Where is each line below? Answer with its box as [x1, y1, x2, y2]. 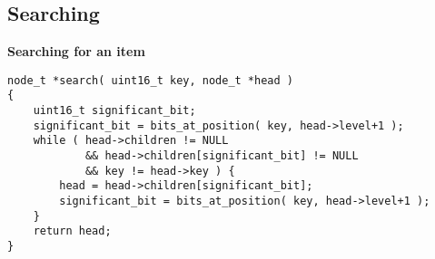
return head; [33, 225, 112, 238]
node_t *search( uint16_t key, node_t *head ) [7, 73, 293, 87]
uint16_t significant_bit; [33, 104, 196, 118]
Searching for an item [7, 42, 145, 61]
